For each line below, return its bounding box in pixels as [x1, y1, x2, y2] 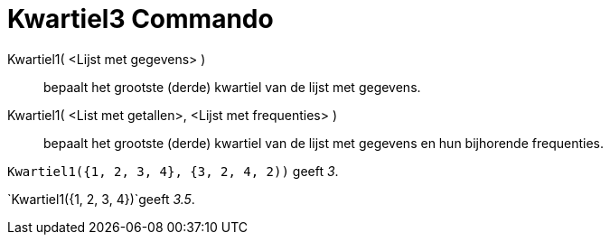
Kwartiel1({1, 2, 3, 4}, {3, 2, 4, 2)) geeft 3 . [7, 163, 339, 179]
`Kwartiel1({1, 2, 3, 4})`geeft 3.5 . [7, 191, 195, 207]
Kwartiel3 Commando [7, 4, 274, 34]
